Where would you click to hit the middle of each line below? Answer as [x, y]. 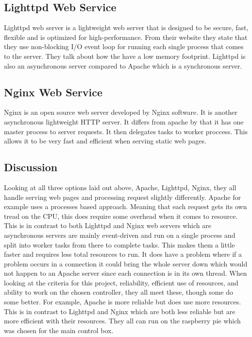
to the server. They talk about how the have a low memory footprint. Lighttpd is [125, 56]
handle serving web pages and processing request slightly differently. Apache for [122, 197]
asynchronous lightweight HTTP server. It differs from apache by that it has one [124, 121]
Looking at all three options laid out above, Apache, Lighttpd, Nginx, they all [120, 187]
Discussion [31, 167]
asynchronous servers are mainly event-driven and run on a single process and [120, 235]
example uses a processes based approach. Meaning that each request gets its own [126, 206]
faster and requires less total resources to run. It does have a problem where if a [123, 254]
